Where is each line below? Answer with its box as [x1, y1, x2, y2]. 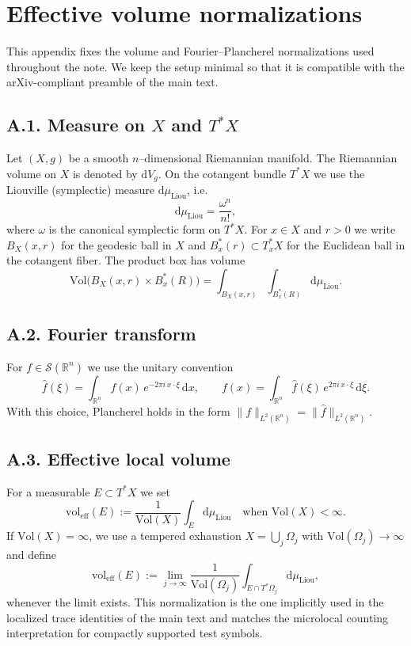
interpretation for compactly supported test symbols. [6, 625, 263, 641]
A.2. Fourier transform [6, 321, 196, 346]
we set [140, 483, 170, 500]
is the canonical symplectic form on [48, 221, 221, 237]
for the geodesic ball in [61, 236, 172, 253]
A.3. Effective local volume [6, 446, 230, 470]
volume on [6, 165, 56, 181]
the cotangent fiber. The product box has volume [6, 252, 245, 268]
